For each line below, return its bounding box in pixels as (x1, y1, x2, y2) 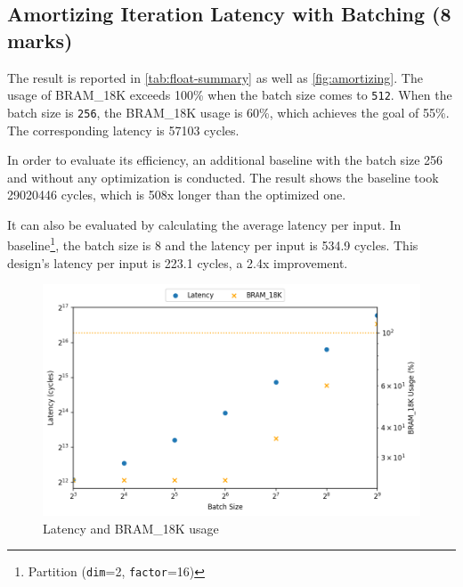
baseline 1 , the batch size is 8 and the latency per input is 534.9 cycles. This (7, 233, 418, 255)
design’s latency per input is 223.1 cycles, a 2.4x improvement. (7, 253, 348, 272)
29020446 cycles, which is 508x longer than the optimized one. (7, 185, 346, 204)
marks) (7, 26, 73, 53)
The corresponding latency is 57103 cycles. (7, 120, 240, 139)
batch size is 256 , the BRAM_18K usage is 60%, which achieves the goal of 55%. (7, 102, 450, 121)
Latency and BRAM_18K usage (43, 518, 219, 537)
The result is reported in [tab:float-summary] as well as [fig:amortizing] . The (7, 68, 423, 86)
